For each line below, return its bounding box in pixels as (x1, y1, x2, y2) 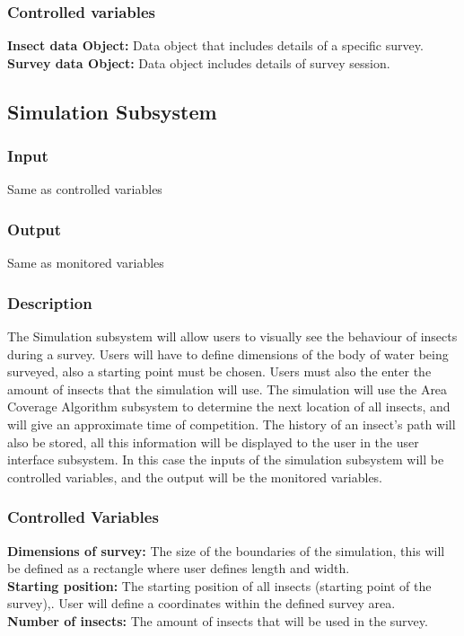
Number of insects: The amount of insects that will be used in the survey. (7, 611, 428, 630)
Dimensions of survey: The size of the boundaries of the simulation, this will (7, 541, 445, 560)
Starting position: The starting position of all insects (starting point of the (7, 576, 432, 595)
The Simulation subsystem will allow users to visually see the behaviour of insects (7, 327, 458, 346)
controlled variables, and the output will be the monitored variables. (7, 467, 383, 486)
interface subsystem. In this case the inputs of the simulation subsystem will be (7, 450, 444, 469)
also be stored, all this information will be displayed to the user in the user (7, 432, 419, 451)
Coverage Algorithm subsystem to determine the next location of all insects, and (7, 397, 451, 416)
